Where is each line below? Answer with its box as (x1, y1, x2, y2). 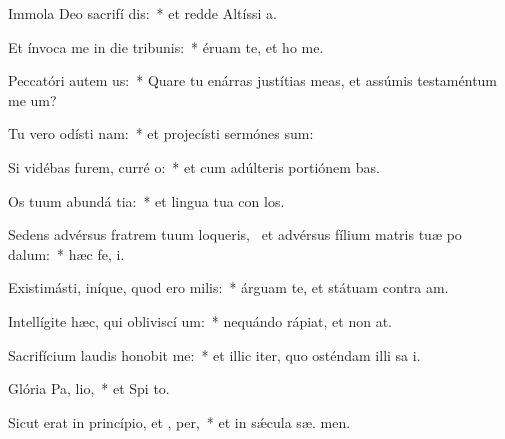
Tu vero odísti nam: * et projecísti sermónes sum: (8, 123, 314, 144)
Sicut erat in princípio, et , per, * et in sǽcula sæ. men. (8, 411, 351, 432)
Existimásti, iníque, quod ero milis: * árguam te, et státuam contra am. (8, 277, 449, 298)
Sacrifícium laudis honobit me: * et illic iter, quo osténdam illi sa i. (8, 344, 421, 365)
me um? (8, 89, 57, 110)
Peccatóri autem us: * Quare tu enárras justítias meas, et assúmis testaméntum (8, 70, 498, 91)
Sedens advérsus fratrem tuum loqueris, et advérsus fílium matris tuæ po (8, 224, 462, 245)
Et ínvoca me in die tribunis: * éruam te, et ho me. (8, 36, 324, 57)
